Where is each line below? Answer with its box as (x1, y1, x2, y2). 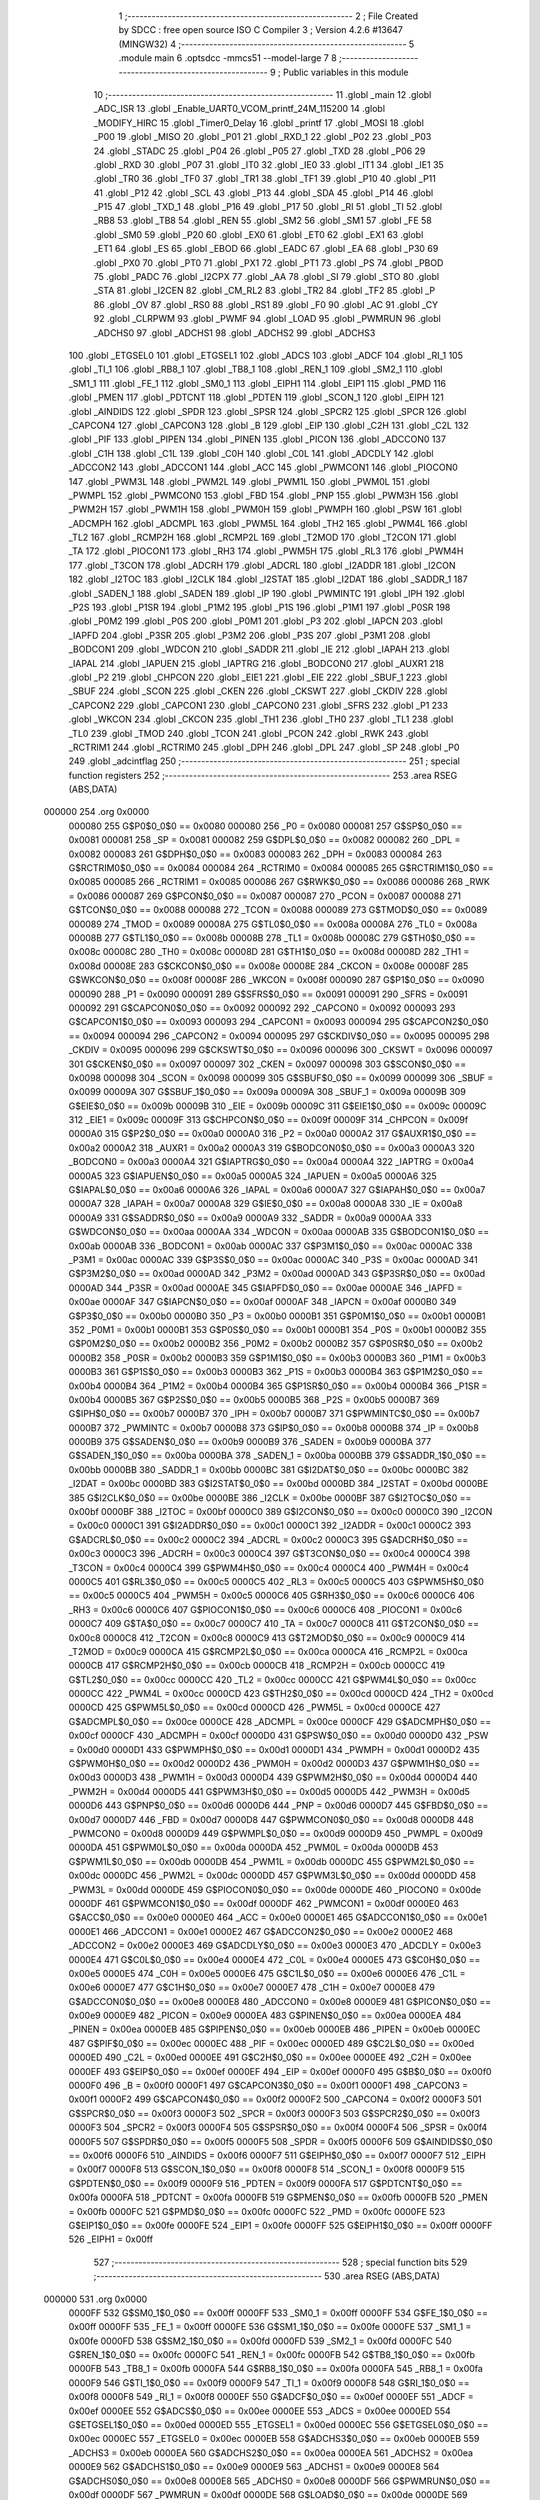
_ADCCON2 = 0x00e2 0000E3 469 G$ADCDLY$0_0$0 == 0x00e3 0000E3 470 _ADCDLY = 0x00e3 (68, 1940, 482, 1952)
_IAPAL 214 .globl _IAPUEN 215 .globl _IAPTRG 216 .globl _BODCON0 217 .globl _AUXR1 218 (68, 657, 445, 669)
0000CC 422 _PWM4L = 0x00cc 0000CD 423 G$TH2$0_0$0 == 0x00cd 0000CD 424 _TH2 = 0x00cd (68, 1688, 494, 1700)
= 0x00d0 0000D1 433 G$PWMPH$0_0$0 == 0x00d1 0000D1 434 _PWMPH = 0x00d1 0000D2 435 (68, 1743, 480, 1755)
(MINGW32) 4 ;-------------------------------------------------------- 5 (118, 38, 415, 50)
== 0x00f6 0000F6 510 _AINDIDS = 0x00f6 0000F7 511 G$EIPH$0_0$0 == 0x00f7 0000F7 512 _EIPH (68, 2149, 487, 2161)
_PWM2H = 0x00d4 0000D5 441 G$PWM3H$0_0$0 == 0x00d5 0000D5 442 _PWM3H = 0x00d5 (68, 1785, 470, 1797)
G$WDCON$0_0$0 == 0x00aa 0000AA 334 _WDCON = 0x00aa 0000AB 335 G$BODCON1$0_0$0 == (68, 1226, 490, 1238)
